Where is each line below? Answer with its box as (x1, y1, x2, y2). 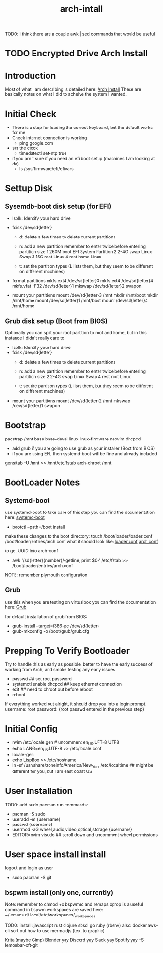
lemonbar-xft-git (5, 942, 38, 948)
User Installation (5, 786, 73, 797)
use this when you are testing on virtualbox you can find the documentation (5, 599, 156, 605)
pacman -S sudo (12, 811, 46, 817)
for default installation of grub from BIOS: (5, 613, 87, 619)
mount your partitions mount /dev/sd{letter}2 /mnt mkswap (12, 398, 130, 403)
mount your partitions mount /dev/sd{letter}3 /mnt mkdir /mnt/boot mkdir (12, 293, 158, 298)
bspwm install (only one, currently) (5, 888, 113, 897)
